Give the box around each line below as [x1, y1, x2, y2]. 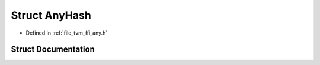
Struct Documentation [11, 45, 95, 54]
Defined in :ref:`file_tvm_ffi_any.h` [25, 29, 108, 36]
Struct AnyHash [11, 9, 91, 22]
